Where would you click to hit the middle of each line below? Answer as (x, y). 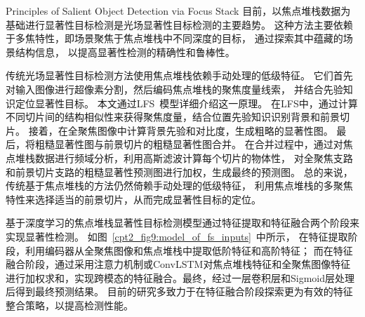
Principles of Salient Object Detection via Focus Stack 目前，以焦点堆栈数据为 (178, 11)
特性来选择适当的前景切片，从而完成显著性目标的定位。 (133, 199)
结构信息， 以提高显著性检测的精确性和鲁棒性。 (125, 52)
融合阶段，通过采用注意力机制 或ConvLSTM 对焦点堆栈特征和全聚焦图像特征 (178, 264)
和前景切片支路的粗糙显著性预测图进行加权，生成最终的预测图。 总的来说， (179, 171)
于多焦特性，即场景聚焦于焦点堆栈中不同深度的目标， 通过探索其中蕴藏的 (174, 38)
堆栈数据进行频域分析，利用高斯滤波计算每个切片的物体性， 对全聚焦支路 (184, 157)
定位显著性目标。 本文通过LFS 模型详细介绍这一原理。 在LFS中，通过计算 (186, 103)
